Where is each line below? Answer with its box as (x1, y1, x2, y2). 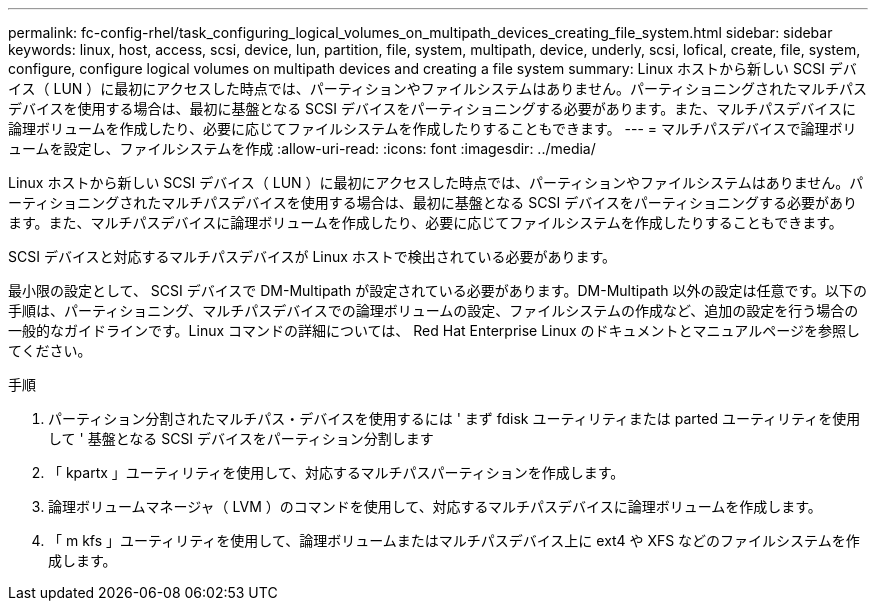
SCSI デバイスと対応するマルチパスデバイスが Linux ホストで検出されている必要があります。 (8, 248, 617, 265)
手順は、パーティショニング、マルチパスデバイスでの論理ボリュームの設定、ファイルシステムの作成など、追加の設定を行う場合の (8, 302, 859, 319)
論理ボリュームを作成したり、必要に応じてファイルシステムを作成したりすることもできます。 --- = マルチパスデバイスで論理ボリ (8, 120, 857, 137)
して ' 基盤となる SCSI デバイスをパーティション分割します (48, 430, 434, 447)
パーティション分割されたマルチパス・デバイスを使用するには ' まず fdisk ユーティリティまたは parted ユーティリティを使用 (48, 410, 861, 427)
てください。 (8, 342, 92, 359)
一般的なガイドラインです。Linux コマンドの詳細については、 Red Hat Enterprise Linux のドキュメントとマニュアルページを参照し (8, 322, 860, 339)
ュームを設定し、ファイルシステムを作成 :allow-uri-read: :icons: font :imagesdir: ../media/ (8, 140, 596, 157)
